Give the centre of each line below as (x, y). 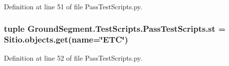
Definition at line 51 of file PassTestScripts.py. (73, 6)
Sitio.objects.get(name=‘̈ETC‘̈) (66, 39)
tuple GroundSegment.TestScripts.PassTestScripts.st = (115, 28)
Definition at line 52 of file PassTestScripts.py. (73, 57)
